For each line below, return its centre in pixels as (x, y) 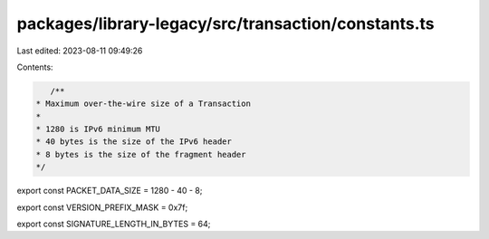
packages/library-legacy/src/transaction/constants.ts (225, 24)
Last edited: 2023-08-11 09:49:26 (80, 51)
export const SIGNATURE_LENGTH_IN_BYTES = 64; (114, 224)
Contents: (35, 67)
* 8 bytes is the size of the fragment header (141, 154)
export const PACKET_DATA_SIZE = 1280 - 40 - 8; (110, 191)
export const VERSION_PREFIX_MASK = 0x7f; (102, 207)
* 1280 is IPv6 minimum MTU (98, 129)
